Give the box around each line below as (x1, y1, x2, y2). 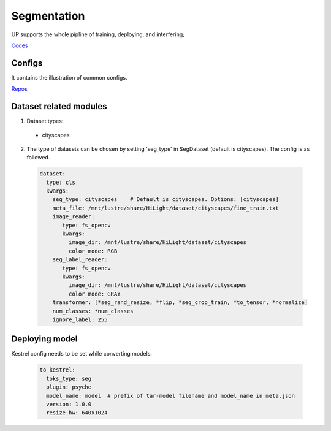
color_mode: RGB (68, 247, 118, 254)
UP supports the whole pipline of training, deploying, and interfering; (11, 31, 185, 38)
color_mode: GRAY (68, 290, 121, 297)
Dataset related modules (11, 101, 107, 112)
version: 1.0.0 (46, 400, 92, 408)
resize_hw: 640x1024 (46, 410, 108, 416)
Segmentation (11, 9, 85, 23)
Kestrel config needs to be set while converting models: (11, 350, 153, 357)
